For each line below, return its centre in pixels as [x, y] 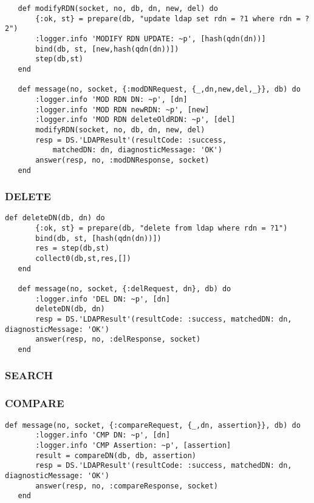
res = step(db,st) [72, 248]
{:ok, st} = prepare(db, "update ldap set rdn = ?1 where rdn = [168, 19]
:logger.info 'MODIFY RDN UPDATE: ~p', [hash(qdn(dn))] [151, 39]
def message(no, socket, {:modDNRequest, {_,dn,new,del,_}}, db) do [159, 89]
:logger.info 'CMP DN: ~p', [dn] [103, 435]
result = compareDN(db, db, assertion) [116, 455]
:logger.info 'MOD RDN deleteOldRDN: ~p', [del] [135, 120]
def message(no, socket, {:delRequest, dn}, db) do [125, 289]
